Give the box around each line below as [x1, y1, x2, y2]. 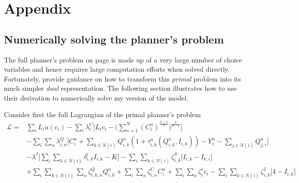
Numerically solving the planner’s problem [4, 31, 224, 46]
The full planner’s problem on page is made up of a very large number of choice [4, 54, 242, 64]
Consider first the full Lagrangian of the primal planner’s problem [4, 109, 201, 119]
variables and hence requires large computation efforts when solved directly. [4, 64, 230, 74]
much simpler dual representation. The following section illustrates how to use [4, 83, 237, 93]
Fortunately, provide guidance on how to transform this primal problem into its [4, 73, 241, 83]
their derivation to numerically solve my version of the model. [4, 92, 188, 102]
